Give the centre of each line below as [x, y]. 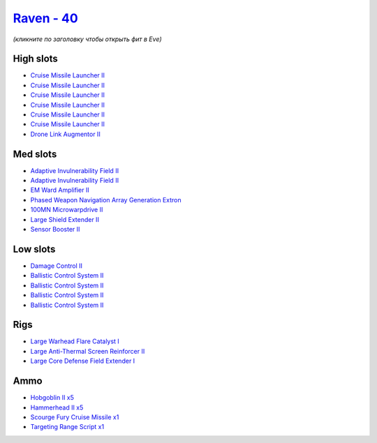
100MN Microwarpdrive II [67, 210]
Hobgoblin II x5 [52, 398]
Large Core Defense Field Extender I [83, 361]
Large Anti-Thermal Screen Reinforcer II [88, 351]
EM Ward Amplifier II [60, 190]
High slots [36, 59]
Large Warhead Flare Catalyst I [75, 341]
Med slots [35, 154]
